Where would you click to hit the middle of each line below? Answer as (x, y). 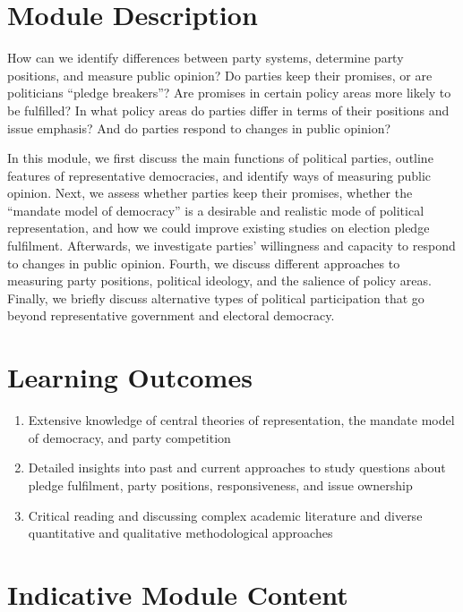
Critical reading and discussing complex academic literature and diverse (225, 515)
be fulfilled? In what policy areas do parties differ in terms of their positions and (228, 110)
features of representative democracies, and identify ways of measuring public (219, 175)
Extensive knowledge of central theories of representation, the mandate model (241, 420)
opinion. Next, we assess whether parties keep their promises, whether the (210, 193)
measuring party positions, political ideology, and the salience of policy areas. (219, 280)
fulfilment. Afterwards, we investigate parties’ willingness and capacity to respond (231, 246)
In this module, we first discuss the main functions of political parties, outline (220, 158)
